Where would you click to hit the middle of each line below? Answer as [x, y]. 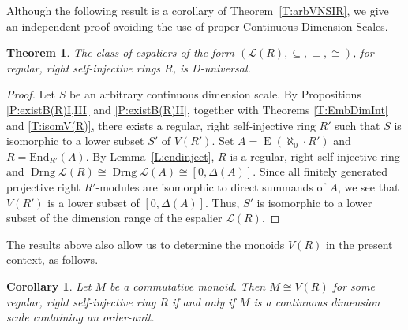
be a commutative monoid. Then [188, 286]
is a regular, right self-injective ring [315, 156]
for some [354, 286]
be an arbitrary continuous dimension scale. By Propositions [215, 94]
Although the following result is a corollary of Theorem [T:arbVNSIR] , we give [198, 10]
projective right [43, 186]
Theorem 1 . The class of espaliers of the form [120, 52]
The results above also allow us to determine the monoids [146, 244]
